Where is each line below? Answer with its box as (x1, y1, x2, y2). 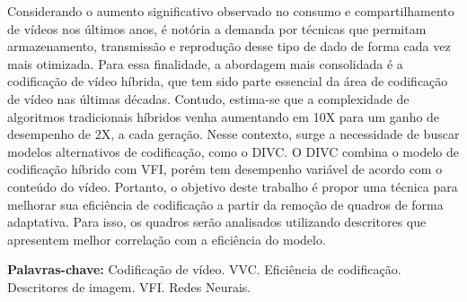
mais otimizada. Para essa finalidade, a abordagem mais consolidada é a (7, 54, 403, 73)
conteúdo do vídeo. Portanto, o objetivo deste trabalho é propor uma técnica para (7, 177, 458, 195)
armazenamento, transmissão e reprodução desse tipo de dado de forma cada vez (7, 37, 451, 56)
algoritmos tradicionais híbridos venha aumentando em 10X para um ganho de (7, 107, 440, 125)
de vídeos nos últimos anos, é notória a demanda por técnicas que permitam (7, 19, 427, 38)
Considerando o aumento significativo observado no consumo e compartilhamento (7, 2, 454, 20)
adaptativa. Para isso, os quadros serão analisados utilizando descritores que (7, 212, 427, 231)
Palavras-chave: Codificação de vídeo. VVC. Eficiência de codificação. (7, 260, 401, 279)
